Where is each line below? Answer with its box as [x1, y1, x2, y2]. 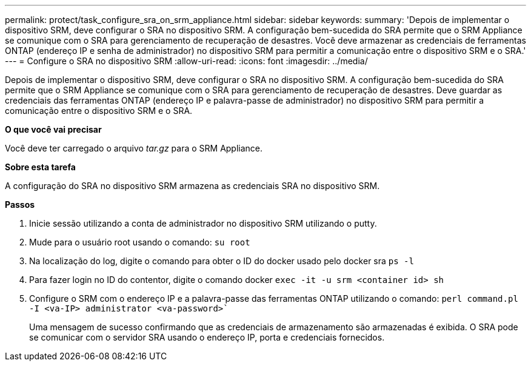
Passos [5, 199, 35, 210]
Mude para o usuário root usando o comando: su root [29, 237, 250, 247]
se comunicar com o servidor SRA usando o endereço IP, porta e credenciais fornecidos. [29, 332, 385, 342]
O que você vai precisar [5, 124, 102, 135]
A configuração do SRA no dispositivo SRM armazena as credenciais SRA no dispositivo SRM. [5, 181, 380, 191]
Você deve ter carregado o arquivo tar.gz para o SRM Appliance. [5, 143, 263, 153]
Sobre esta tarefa [5, 162, 76, 172]
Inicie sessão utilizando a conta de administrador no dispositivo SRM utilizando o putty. [29, 218, 377, 228]
